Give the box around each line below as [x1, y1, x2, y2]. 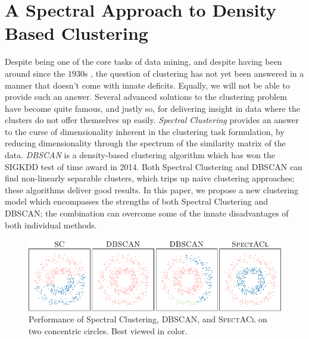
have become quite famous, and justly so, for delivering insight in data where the [5, 102, 300, 114]
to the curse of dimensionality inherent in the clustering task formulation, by [5, 125, 285, 137]
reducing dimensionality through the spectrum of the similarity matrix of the [5, 137, 286, 149]
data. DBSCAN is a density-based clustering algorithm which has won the [5, 149, 275, 161]
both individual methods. [5, 218, 97, 231]
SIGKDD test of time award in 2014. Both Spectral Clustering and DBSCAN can [5, 160, 302, 172]
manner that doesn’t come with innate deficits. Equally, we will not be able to [5, 79, 290, 91]
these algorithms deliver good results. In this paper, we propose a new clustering [5, 183, 299, 196]
